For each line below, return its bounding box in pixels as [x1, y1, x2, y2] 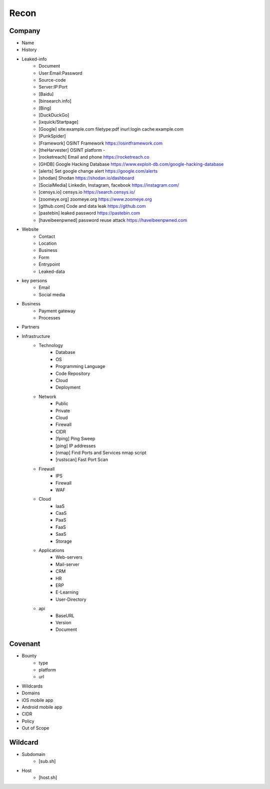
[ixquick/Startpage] [38, 119, 78, 125]
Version [55, 619, 71, 625]
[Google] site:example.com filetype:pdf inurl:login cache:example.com [38, 126, 183, 132]
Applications [38, 547, 64, 553]
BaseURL [55, 612, 74, 618]
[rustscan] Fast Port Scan [55, 457, 108, 463]
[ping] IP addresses [55, 443, 96, 449]
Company [9, 27, 40, 35]
